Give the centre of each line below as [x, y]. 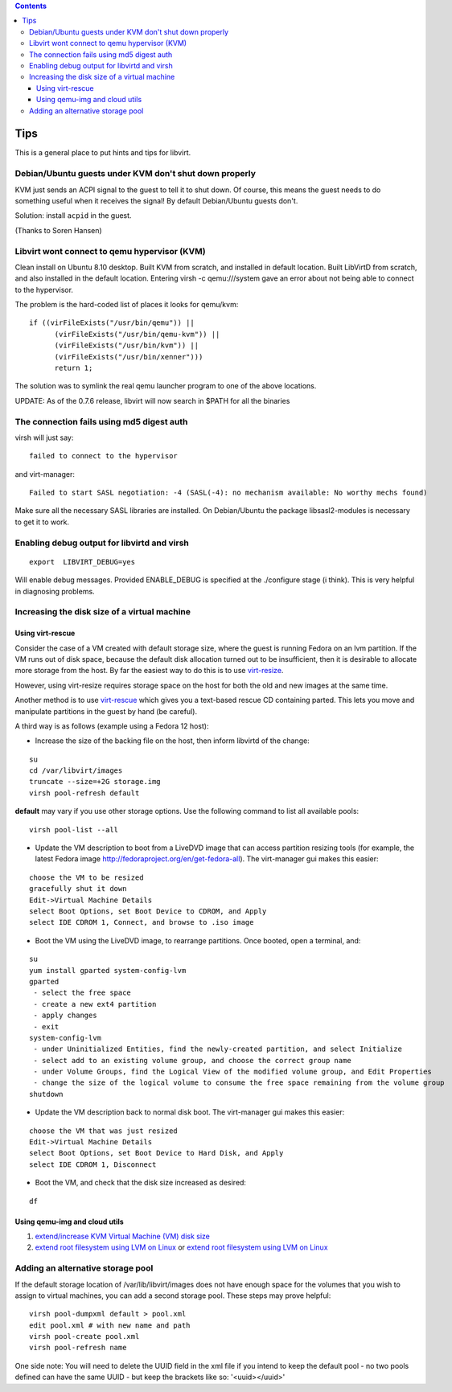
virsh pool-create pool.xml [84, 1337]
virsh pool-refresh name [78, 1348]
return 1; [74, 368]
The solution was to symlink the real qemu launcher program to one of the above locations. [166, 386]
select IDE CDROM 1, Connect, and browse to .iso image [142, 922]
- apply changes [65, 1016]
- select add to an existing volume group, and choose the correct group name [192, 1060]
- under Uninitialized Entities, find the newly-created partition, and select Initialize [218, 1049]
